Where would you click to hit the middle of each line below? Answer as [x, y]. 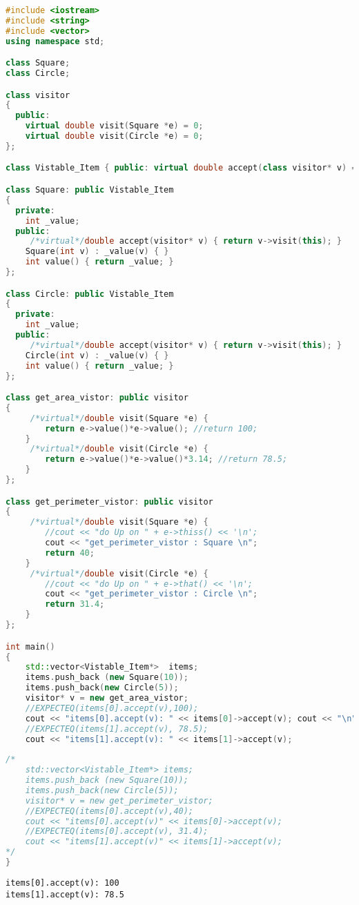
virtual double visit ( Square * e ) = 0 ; [114, 126]
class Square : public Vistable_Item [90, 190]
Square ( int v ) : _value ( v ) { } [97, 252]
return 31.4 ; [75, 604]
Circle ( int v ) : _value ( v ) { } [97, 355]
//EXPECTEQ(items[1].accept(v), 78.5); [117, 729]
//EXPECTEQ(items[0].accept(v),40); [109, 811]
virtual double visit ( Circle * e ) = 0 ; [114, 136]
